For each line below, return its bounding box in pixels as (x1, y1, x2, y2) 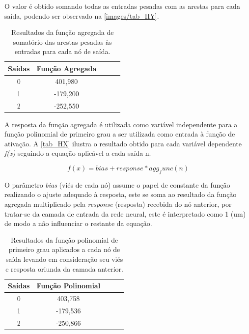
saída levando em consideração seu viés (5, 253, 123, 264)
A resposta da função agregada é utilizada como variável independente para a (4, 119, 238, 129)
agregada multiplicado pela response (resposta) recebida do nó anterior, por (4, 198, 232, 209)
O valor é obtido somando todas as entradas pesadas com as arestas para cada (4, 1, 240, 11)
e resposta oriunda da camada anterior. (5, 263, 124, 274)
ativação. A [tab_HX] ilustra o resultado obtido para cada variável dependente (4, 138, 242, 148)
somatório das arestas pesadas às (13, 36, 112, 47)
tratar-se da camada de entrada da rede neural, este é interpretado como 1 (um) (4, 208, 246, 219)
